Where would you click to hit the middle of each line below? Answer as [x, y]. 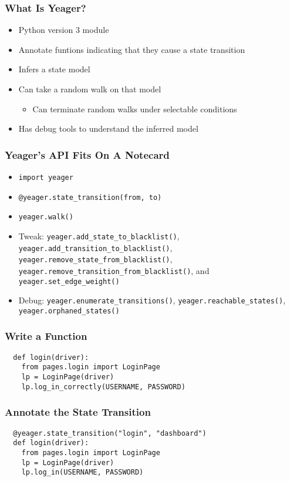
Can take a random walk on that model [90, 89]
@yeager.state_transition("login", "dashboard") [110, 433]
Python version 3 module [64, 30]
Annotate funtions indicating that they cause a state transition [132, 49]
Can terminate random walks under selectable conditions [135, 108]
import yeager [46, 178]
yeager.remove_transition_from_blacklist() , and [114, 270]
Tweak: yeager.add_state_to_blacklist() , [99, 236]
